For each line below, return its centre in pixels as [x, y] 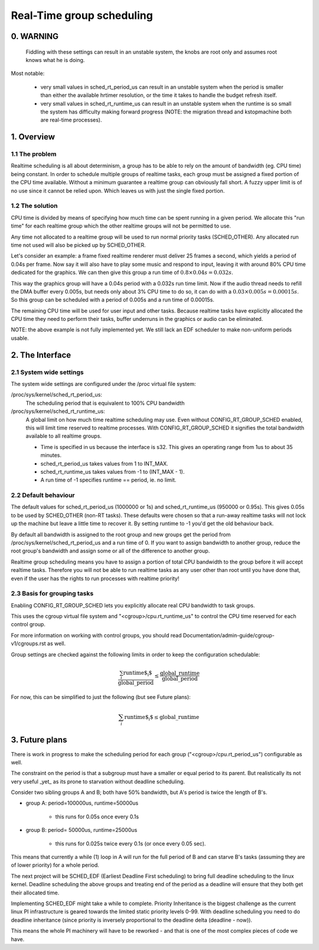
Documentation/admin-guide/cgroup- [229, 635]
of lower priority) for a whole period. [55, 865]
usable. [20, 338]
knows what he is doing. [55, 60]
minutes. [51, 456]
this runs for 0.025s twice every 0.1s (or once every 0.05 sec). [131, 843]
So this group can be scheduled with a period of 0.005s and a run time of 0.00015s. [113, 300]
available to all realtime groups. [64, 436]
